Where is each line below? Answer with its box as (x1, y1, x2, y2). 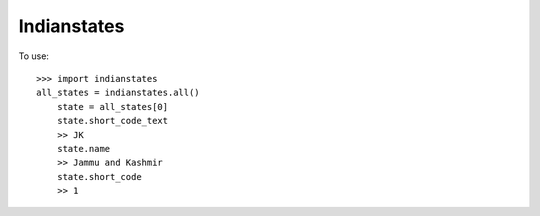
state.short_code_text (56, 115, 169, 127)
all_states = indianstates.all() (36, 87, 200, 99)
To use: (18, 50, 50, 62)
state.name (56, 143, 111, 154)
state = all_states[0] (56, 101, 169, 112)
